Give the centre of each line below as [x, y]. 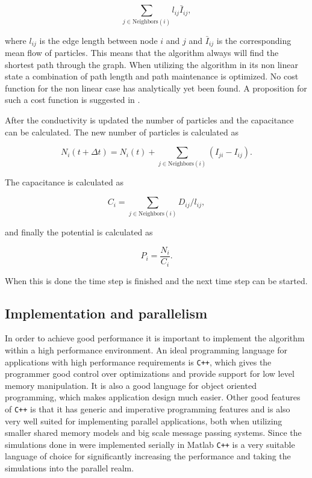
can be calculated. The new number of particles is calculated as [122, 132]
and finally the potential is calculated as [79, 232]
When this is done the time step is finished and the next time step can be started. [156, 280]
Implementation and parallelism [106, 313]
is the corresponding [254, 40]
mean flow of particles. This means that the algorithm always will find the [142, 52]
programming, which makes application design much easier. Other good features [153, 397]
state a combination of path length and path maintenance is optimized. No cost [152, 76]
